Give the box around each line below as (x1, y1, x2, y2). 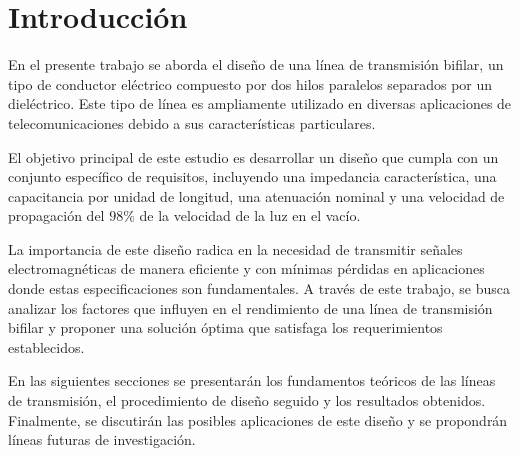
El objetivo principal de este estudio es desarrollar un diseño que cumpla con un (8, 146, 499, 167)
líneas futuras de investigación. (8, 429, 196, 450)
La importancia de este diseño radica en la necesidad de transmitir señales (8, 238, 463, 259)
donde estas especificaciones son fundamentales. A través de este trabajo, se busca (8, 278, 511, 299)
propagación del (8, 205, 105, 226)
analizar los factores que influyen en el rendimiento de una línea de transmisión (8, 297, 493, 318)
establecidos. (8, 336, 85, 357)
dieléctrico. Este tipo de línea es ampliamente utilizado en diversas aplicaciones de (8, 93, 512, 114)
